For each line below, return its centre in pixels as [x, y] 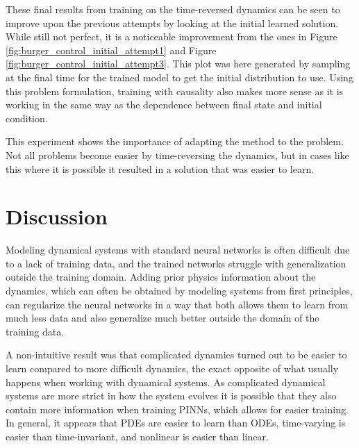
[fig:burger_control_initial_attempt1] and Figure [111, 50]
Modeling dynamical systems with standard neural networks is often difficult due [178, 250]
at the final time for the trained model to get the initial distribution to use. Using [179, 77]
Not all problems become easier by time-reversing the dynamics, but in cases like [177, 155]
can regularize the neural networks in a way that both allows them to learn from [177, 304]
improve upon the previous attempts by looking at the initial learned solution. [172, 23]
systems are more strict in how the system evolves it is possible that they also [171, 396]
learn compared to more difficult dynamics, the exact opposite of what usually [172, 368]
